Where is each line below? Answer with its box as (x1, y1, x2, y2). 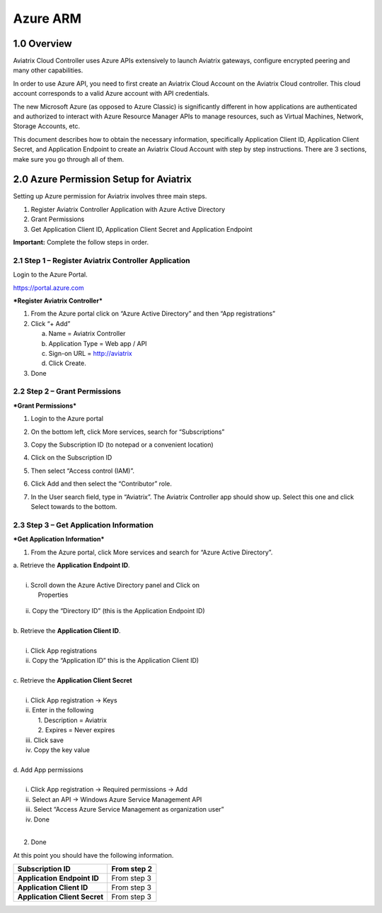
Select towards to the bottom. (30, 502, 117, 510)
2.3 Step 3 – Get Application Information (13, 520, 154, 530)
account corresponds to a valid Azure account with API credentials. (13, 89, 210, 98)
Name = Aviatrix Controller (48, 330, 126, 338)
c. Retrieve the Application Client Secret (13, 676, 132, 685)
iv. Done (25, 815, 50, 824)
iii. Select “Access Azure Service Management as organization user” (25, 805, 224, 814)
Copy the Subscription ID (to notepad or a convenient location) (30, 440, 214, 449)
